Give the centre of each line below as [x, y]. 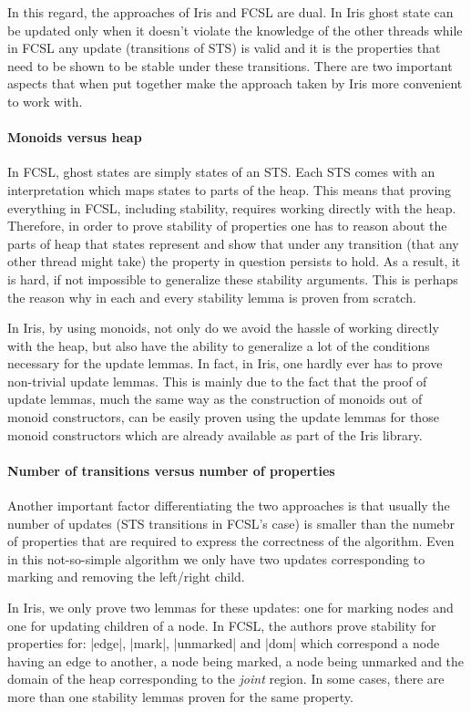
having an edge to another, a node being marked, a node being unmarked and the [236, 660]
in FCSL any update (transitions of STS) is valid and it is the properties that [224, 48]
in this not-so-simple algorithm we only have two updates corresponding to [216, 558]
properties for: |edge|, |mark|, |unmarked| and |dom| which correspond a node [224, 643]
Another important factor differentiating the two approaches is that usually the [229, 506]
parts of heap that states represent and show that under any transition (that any [233, 243]
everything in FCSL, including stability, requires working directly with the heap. [232, 207]
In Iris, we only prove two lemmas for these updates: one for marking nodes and [230, 608]
